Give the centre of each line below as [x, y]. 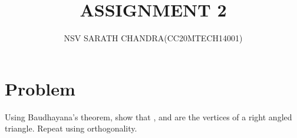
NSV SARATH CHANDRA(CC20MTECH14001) [153, 38]
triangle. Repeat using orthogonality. [71, 128]
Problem [40, 88]
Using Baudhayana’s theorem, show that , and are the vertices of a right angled [148, 116]
